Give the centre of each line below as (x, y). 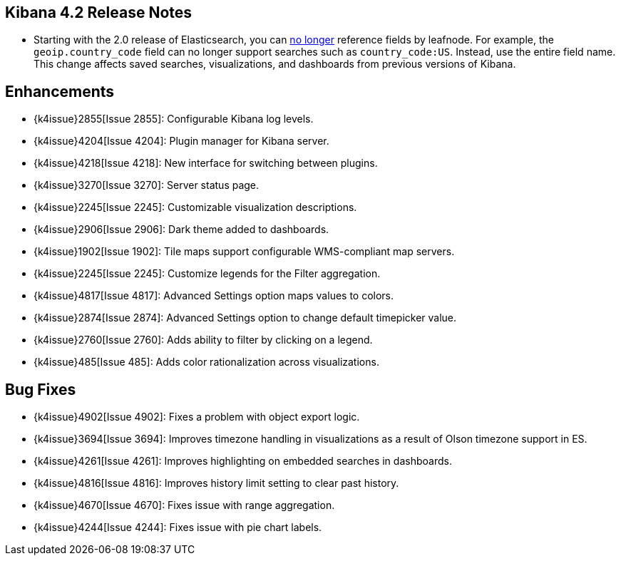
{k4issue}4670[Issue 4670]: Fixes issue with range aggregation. (184, 505)
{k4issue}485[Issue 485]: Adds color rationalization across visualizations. (206, 362)
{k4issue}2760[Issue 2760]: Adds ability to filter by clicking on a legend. (203, 340)
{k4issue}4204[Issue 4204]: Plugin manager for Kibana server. (181, 141)
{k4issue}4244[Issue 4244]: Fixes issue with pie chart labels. (178, 527)
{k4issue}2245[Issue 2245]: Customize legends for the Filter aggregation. (207, 274)
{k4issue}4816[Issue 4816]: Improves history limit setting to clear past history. (216, 483)
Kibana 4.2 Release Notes (99, 12)
